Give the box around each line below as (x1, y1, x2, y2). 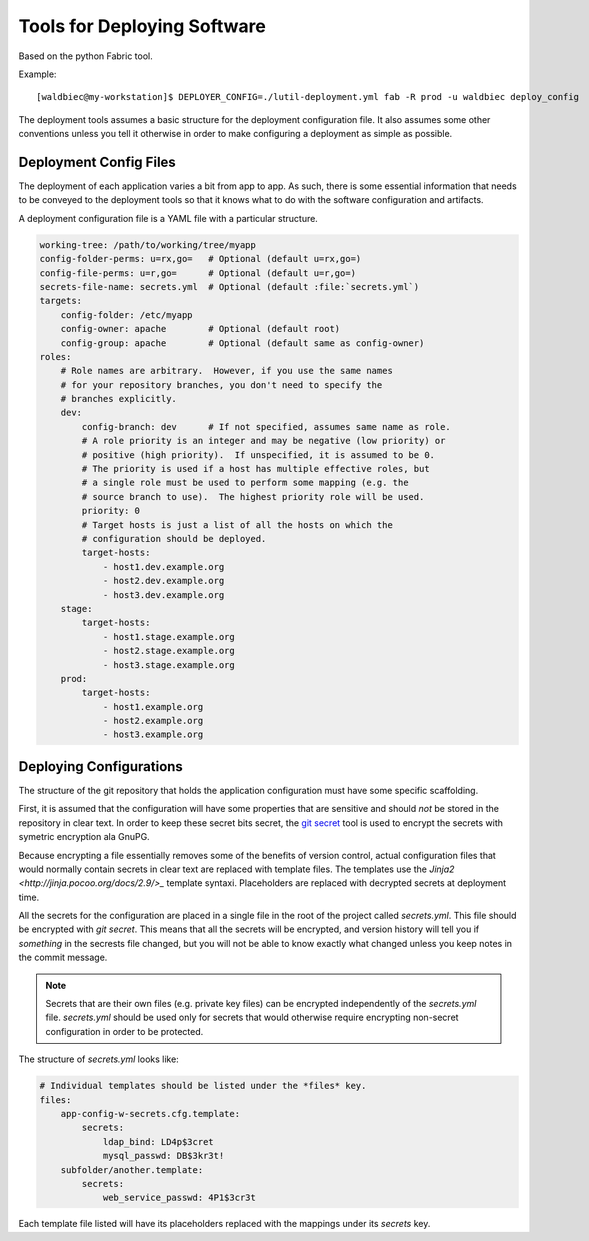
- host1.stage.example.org (102, 631, 235, 642)
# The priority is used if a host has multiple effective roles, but (81, 463, 430, 475)
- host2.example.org (102, 715, 204, 727)
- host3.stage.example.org (102, 659, 235, 670)
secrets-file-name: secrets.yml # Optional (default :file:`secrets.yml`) (39, 281, 420, 292)
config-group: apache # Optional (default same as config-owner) (60, 337, 425, 349)
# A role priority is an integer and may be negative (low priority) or (81, 435, 446, 447)
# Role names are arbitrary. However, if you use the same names (60, 365, 394, 377)
